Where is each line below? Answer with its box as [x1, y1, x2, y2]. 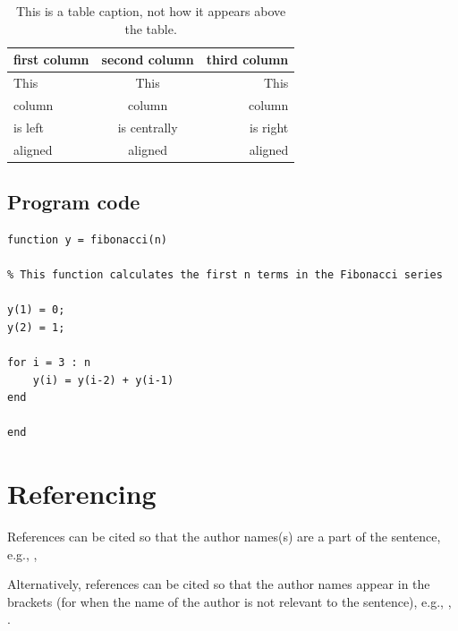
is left [13, 117, 44, 136]
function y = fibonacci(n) [7, 233, 167, 246]
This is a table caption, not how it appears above [16, 2, 286, 20]
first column [13, 50, 89, 69]
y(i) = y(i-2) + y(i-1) [32, 373, 174, 387]
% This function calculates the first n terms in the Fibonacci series [7, 269, 443, 282]
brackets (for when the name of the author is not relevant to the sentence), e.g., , [7, 592, 452, 610]
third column [206, 50, 289, 69]
